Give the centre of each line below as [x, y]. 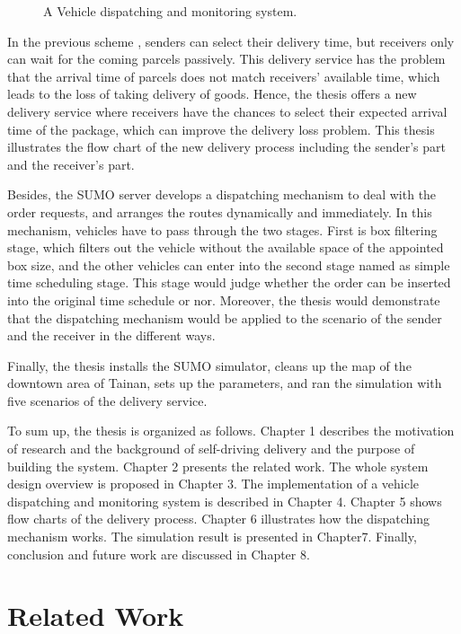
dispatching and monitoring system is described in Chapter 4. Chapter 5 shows [225, 501]
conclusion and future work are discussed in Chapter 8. [159, 554]
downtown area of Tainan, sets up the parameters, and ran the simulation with [225, 383]
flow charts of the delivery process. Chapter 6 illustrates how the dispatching [219, 519]
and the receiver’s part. [71, 164]
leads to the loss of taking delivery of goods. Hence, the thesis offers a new [212, 94]
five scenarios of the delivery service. [107, 400]
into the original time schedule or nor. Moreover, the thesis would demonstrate [224, 299]
